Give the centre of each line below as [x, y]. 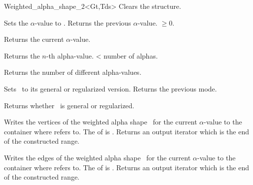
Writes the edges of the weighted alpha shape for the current [97, 157]
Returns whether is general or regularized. [69, 105]
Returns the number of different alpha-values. [73, 72]
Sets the [16, 22]
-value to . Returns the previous [83, 22]
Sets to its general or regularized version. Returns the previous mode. [110, 88]
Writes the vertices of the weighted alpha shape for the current [101, 122]
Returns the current [34, 39]
